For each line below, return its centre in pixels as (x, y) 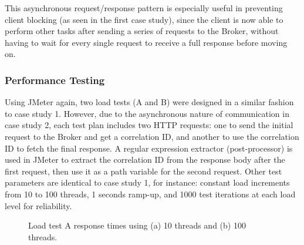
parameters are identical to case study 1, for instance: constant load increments (147, 182)
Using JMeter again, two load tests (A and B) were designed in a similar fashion (149, 102)
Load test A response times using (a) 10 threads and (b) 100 (137, 225)
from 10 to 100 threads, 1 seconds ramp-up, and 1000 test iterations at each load (150, 194)
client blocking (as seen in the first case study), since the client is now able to (144, 19)
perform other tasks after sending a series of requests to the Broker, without (142, 31)
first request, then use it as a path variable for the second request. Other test (143, 171)
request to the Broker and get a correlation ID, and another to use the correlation (152, 136)
